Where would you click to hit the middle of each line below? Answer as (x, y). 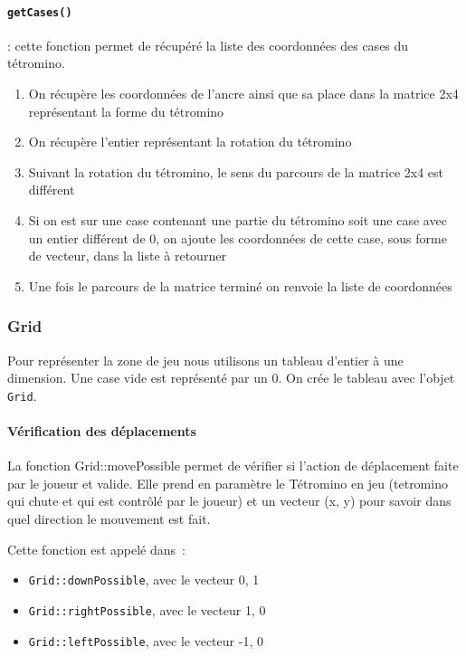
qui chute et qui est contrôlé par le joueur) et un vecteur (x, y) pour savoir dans (229, 501)
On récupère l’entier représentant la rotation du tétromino (190, 142)
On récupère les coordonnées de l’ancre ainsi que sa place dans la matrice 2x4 (243, 94)
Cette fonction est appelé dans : (96, 549)
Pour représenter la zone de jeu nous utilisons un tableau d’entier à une (205, 360)
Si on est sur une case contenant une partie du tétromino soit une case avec (238, 220)
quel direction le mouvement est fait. (109, 519)
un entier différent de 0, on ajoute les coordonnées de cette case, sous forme (238, 238)
